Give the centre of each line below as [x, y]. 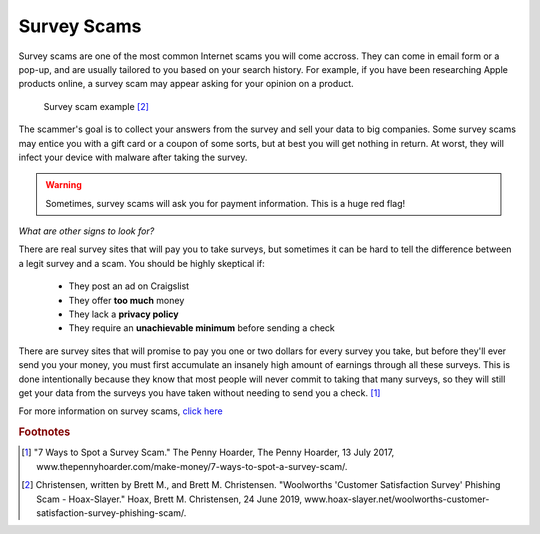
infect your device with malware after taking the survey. [133, 157]
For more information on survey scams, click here [121, 411]
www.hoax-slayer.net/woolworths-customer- [397, 499]
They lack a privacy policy [123, 314]
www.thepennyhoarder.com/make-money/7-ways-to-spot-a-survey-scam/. [192, 466]
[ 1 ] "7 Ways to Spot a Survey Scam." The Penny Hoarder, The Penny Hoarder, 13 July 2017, [208, 452]
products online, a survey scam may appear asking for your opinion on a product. [186, 84]
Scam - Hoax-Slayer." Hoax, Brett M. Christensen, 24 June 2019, [169, 499]
